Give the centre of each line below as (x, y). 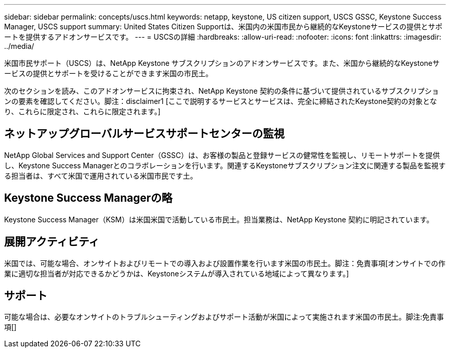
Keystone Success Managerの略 (88, 198)
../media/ (19, 46)
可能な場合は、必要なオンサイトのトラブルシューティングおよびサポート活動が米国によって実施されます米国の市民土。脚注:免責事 (224, 317)
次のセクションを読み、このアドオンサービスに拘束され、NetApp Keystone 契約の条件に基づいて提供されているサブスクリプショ (222, 91)
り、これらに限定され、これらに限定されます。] (82, 111)
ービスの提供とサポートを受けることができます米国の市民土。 (108, 73)
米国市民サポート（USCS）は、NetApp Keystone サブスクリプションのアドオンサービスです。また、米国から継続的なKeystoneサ (222, 63)
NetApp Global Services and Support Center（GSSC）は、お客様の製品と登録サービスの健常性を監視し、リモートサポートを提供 (222, 155)
